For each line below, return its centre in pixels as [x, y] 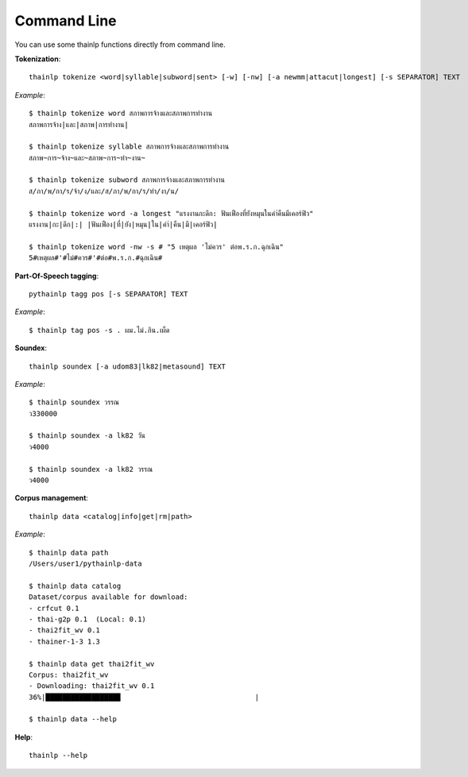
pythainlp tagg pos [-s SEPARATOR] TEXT [108, 294]
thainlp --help [58, 756]
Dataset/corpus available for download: [108, 597]
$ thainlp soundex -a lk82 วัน [87, 436]
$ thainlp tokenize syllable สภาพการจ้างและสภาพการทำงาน [129, 147]
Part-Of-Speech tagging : [57, 276]
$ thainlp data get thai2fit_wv [92, 664]
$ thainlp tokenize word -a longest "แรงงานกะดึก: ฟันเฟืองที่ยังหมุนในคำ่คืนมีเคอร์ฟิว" [171, 213]
